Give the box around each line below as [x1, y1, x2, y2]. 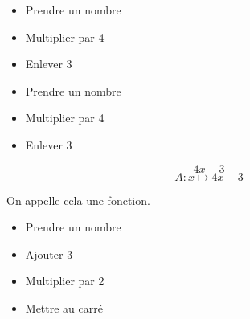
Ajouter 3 [25, 245, 73, 262]
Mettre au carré [25, 299, 103, 316]
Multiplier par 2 [25, 272, 105, 289]
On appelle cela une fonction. [6, 191, 150, 208]
